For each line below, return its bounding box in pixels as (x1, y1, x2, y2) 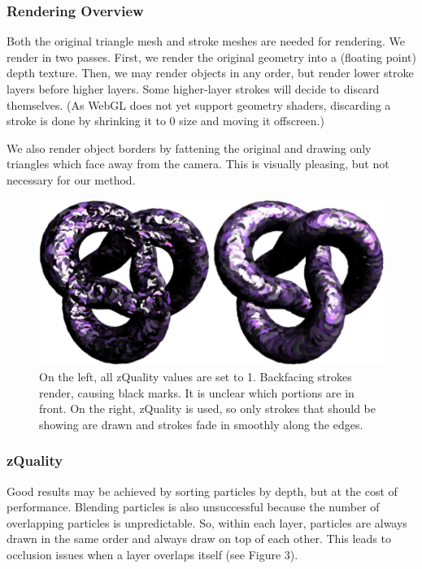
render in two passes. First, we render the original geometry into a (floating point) (7, 48, 416, 65)
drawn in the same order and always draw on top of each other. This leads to (7, 530, 391, 547)
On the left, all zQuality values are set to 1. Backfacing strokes (39, 368, 352, 384)
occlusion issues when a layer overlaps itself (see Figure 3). (7, 545, 298, 562)
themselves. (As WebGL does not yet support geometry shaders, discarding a (7, 96, 391, 113)
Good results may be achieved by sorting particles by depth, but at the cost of (7, 482, 398, 499)
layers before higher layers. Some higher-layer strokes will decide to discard (7, 80, 380, 97)
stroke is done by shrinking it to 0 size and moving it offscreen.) (7, 112, 324, 129)
